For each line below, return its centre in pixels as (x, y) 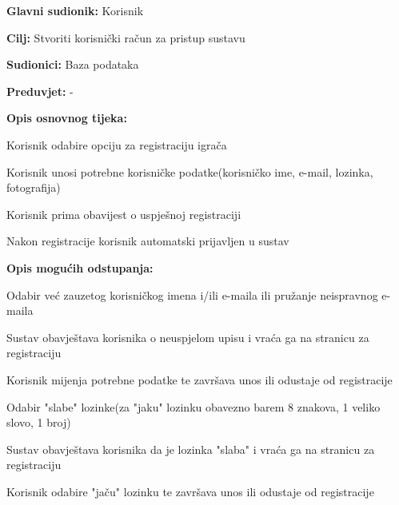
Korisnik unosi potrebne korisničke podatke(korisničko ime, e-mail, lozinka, (190, 171)
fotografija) (34, 187)
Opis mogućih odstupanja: (80, 267)
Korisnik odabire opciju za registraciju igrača (117, 144)
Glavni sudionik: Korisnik (75, 10)
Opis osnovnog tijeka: (67, 118)
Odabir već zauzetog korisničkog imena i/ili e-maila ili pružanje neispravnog (192, 294)
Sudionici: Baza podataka (73, 64)
